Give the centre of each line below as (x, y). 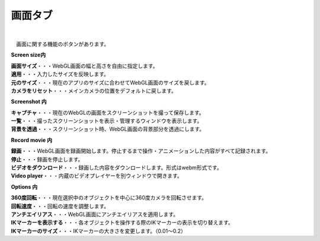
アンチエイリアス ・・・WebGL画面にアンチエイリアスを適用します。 (95, 214)
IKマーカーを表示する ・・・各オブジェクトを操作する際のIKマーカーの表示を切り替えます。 (122, 223)
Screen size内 (28, 55)
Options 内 (24, 186)
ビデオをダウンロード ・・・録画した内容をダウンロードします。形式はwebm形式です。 (116, 168)
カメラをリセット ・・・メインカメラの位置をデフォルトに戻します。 (94, 91)
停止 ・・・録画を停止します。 (47, 159)
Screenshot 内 (29, 102)
